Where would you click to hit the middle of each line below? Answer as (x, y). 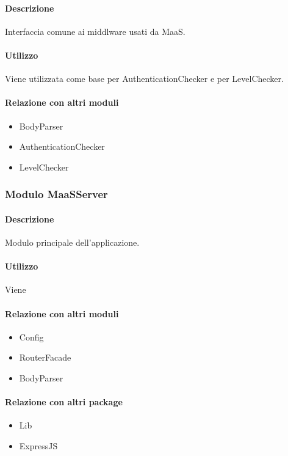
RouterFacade (45, 357)
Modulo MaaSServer (56, 194)
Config (31, 336)
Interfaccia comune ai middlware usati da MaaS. (95, 31)
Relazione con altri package (64, 402)
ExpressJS (38, 445)
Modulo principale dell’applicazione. (72, 242)
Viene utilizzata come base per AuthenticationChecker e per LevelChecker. (144, 79)
